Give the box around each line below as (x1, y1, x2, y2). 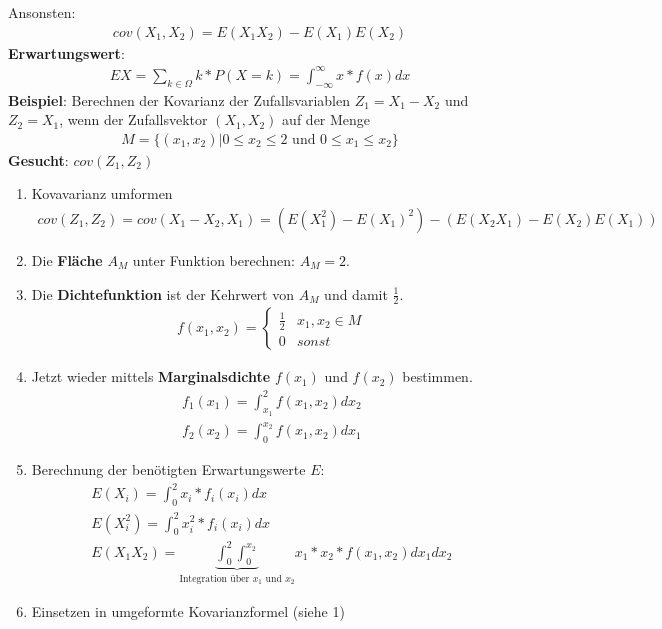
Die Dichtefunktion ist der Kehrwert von (31, 283, 294, 304)
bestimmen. (402, 366, 473, 387)
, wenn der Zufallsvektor (59, 109, 208, 130)
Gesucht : (8, 149, 69, 170)
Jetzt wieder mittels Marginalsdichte (31, 366, 271, 387)
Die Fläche (31, 249, 103, 270)
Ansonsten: (8, 2, 76, 22)
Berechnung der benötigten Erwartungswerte (31, 459, 306, 480)
